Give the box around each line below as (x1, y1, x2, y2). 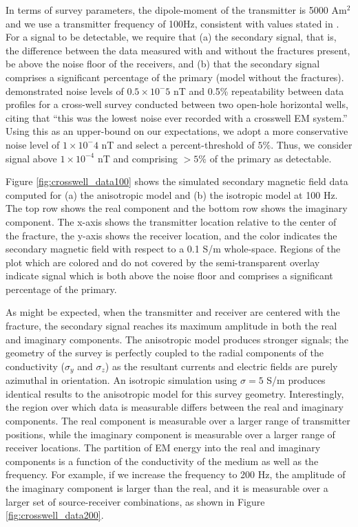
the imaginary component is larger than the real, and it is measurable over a (6, 481, 328, 495)
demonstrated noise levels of (6, 83, 124, 98)
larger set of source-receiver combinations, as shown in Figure (6, 494, 265, 508)
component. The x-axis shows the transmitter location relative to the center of (6, 214, 337, 228)
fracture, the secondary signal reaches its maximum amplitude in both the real (6, 319, 337, 333)
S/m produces (266, 373, 326, 387)
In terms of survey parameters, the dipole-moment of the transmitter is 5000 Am (6, 3, 347, 17)
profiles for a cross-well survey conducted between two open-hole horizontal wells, (6, 97, 348, 111)
